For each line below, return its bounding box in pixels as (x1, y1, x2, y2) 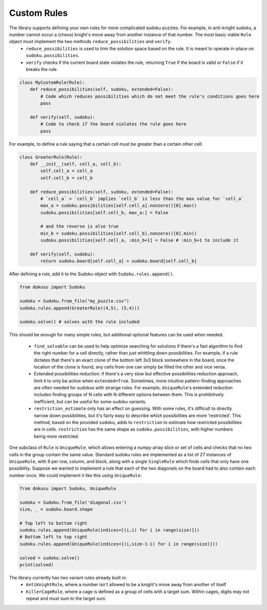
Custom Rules (9, 7, 68, 18)
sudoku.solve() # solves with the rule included (19, 319, 140, 325)
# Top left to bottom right (19, 520, 88, 526)
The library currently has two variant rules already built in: (9, 575, 127, 581)
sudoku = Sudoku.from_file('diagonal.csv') (19, 499, 127, 505)
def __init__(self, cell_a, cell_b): (30, 161, 122, 167)
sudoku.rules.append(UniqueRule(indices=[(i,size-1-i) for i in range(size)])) (19, 541, 218, 547)
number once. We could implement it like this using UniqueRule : (9, 472, 142, 478)
